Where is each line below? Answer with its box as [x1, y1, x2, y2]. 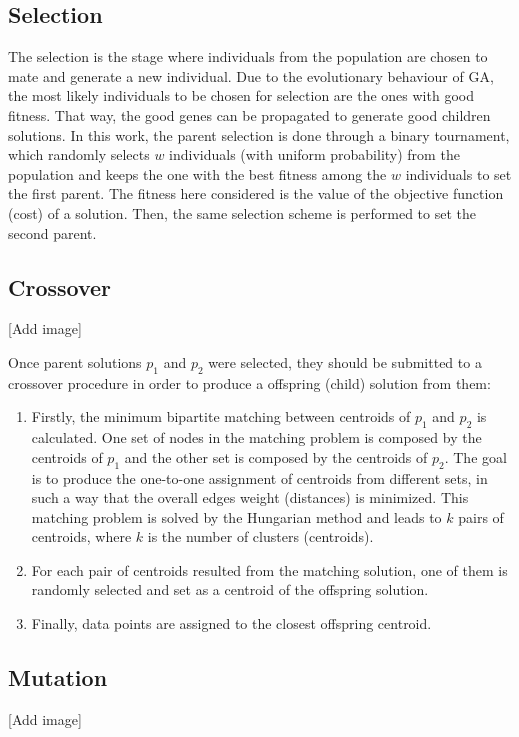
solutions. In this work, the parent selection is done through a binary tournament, [8, 124, 510, 145]
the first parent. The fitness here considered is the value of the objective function [8, 183, 504, 204]
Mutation [8, 662, 108, 693]
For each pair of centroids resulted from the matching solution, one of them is [31, 559, 508, 580]
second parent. [8, 222, 97, 243]
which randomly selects [8, 144, 150, 165]
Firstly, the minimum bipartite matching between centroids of [31, 406, 411, 427]
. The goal [444, 446, 507, 467]
